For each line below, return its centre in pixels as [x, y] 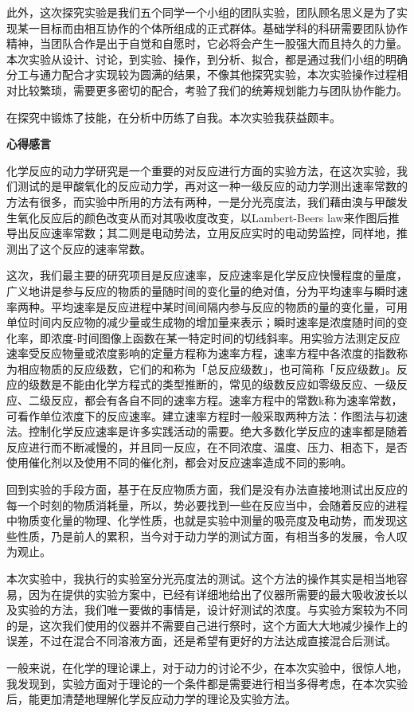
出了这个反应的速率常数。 [84, 248]
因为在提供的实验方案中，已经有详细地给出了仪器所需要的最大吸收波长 [212, 594]
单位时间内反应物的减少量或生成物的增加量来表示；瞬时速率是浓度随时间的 [201, 322]
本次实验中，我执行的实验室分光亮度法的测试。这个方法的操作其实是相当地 [201, 578]
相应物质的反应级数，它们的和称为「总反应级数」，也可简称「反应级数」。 [207, 368]
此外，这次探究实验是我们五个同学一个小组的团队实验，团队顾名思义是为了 [201, 12]
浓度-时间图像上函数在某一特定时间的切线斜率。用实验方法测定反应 [225, 337]
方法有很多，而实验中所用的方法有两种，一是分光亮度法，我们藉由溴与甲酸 [201, 201]
